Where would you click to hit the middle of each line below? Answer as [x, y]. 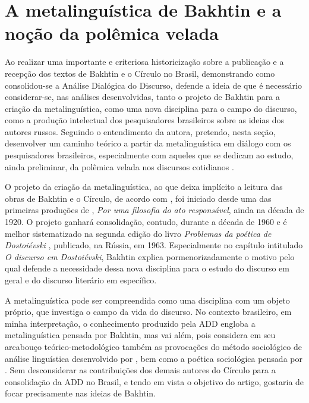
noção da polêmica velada [112, 33]
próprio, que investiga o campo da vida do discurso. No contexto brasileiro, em [148, 312]
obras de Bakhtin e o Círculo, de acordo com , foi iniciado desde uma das [138, 198]
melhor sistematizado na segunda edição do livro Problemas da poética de [138, 233]
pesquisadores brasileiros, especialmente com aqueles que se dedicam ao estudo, [149, 155]
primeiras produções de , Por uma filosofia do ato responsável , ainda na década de [154, 210]
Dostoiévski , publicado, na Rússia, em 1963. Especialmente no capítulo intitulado [154, 245]
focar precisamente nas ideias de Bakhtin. [81, 393]
